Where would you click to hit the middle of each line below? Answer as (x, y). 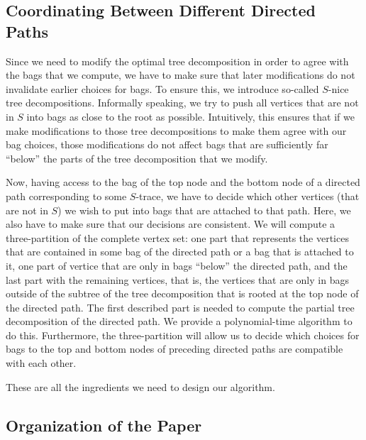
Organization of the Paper (104, 425)
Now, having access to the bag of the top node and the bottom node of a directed (183, 182)
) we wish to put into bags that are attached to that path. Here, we (204, 210)
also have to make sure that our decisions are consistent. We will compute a (171, 224)
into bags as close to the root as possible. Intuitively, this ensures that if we (190, 116)
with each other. (41, 363)
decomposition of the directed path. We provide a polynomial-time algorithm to (179, 321)
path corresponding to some (66, 196)
